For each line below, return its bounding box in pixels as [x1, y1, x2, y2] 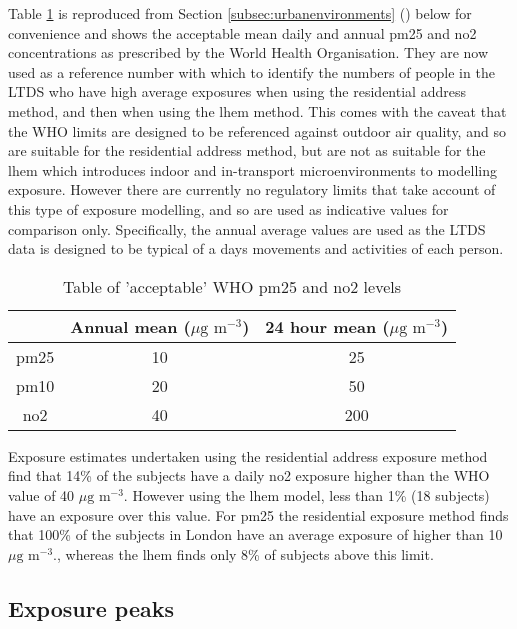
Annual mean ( [70, 314, 191, 338]
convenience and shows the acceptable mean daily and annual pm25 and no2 [8, 22, 477, 43]
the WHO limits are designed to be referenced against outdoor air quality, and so [8, 120, 506, 141]
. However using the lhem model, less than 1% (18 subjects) [123, 484, 490, 505]
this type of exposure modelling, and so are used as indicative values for [8, 198, 449, 219]
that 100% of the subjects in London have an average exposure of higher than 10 [8, 524, 503, 545]
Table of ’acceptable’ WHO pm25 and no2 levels [63, 274, 402, 298]
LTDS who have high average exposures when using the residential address [8, 81, 466, 102]
